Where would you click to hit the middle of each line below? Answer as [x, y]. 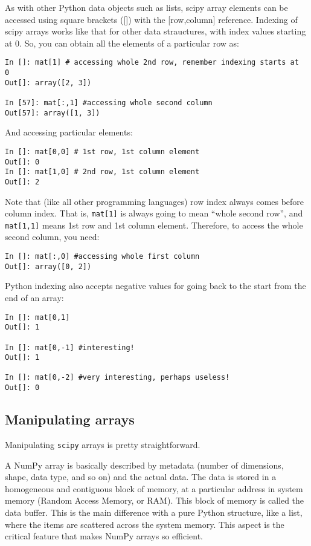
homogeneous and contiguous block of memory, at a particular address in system [154, 488]
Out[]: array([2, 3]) [48, 83]
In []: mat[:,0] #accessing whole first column [102, 257]
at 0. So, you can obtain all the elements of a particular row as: [122, 43]
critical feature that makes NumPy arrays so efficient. [104, 536]
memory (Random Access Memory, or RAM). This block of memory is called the [155, 500]
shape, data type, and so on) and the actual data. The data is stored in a [141, 477]
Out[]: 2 [22, 182]
